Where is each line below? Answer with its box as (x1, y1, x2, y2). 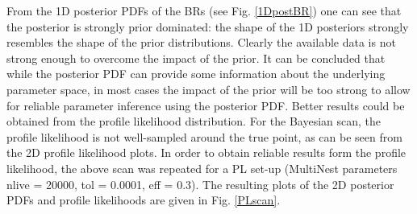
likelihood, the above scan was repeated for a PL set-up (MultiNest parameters (6, 159, 398, 176)
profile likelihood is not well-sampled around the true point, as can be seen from (6, 128, 402, 145)
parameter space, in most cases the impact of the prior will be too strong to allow (6, 80, 411, 97)
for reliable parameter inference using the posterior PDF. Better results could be (6, 97, 405, 113)
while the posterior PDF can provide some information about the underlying (6, 65, 386, 82)
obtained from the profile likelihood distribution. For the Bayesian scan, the (6, 113, 382, 130)
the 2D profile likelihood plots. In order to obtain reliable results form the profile (6, 144, 407, 161)
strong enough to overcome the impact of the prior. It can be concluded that (6, 49, 386, 66)
